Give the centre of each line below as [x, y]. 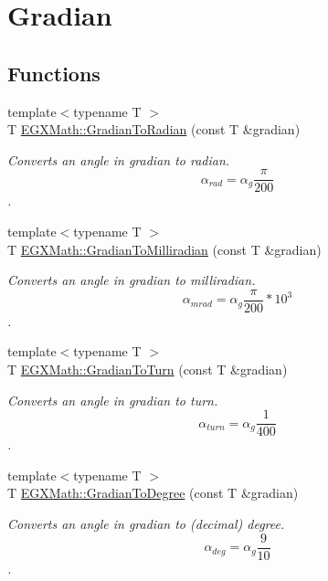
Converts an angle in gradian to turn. [113, 400]
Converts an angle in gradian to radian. [119, 159]
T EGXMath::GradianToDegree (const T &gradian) [153, 493]
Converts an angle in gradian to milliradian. [132, 280]
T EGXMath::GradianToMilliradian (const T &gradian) [164, 249]
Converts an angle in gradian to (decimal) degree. [146, 524]
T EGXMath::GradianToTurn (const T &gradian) [148, 370]
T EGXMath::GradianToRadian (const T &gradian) [154, 129]
